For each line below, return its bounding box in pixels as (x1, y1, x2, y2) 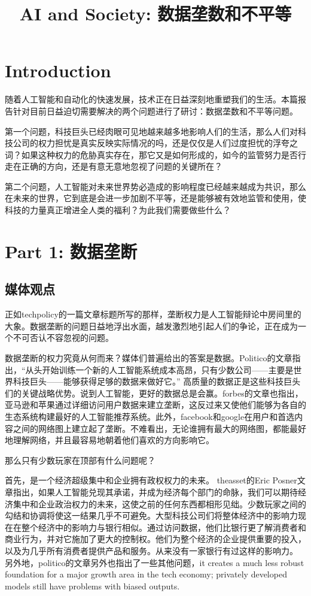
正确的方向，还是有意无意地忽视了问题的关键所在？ (21, 160, 222, 173)
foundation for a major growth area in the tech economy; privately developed (5, 568, 287, 580)
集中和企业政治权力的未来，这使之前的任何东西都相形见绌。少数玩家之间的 (13, 497, 306, 510)
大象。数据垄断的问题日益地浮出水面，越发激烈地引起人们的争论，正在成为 (5, 319, 298, 332)
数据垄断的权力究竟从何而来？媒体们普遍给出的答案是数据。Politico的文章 (5, 352, 292, 364)
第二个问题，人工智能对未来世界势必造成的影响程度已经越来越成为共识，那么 (5, 180, 306, 192)
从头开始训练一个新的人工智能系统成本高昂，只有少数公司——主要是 (25, 363, 294, 376)
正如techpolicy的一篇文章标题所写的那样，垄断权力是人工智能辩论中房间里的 (5, 308, 301, 320)
